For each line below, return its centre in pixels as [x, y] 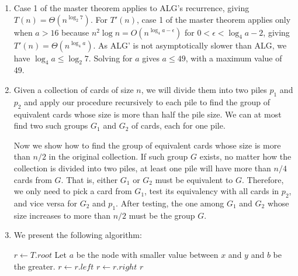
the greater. [34, 266]
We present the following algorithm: [78, 235]
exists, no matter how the [245, 156]
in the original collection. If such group [118, 156]
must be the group [162, 215]
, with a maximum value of [234, 58]
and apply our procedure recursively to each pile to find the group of [147, 101]
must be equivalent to [194, 179]
